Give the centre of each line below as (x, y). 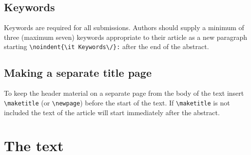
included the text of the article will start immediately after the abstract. (112, 112)
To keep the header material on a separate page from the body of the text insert (124, 93)
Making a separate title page (78, 73)
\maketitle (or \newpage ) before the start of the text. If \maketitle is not (117, 102)
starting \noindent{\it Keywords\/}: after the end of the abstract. (106, 46)
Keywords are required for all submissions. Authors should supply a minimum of (124, 27)
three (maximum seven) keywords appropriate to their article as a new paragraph (126, 37)
